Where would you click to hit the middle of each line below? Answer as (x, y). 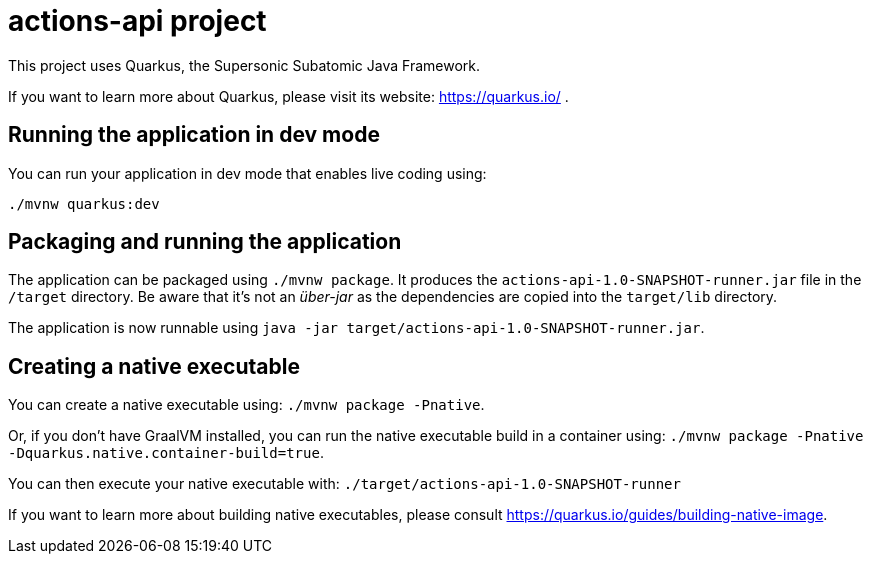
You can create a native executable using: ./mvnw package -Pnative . (246, 405)
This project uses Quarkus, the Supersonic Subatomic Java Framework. (244, 65)
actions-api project (137, 21)
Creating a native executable (154, 366)
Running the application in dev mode (194, 135)
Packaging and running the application (205, 242)
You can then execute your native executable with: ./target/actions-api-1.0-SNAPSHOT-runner (344, 484)
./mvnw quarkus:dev (84, 203)
